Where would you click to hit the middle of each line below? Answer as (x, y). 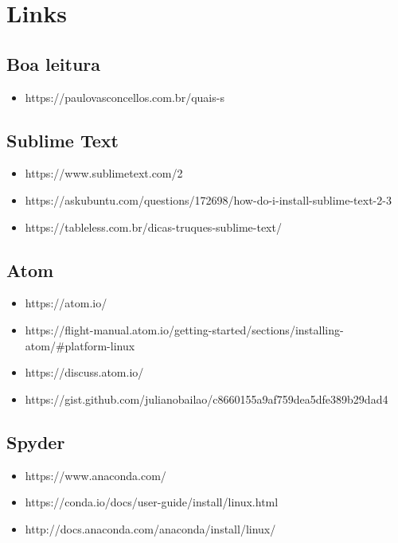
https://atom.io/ (66, 303)
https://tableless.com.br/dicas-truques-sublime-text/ (153, 227)
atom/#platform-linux (80, 345)
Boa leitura (53, 63)
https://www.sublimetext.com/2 (104, 173)
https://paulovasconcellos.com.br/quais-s (125, 97)
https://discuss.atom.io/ (84, 372)
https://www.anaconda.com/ (96, 475)
